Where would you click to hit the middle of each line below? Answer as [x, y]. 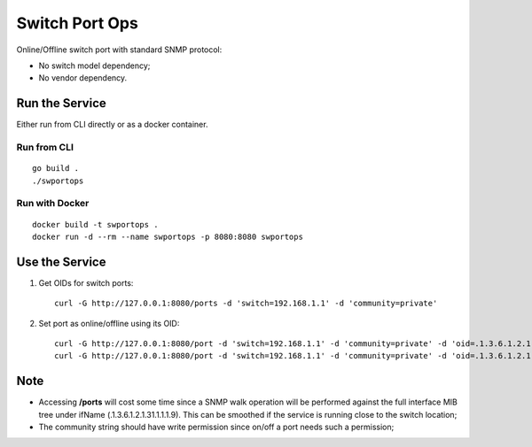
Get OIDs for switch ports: [86, 282]
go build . [56, 169]
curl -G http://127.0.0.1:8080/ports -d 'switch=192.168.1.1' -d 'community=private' [246, 304]
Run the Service [61, 103]
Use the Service [61, 262]
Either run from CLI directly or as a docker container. [112, 125]
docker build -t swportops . [95, 224]
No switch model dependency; [94, 66]
